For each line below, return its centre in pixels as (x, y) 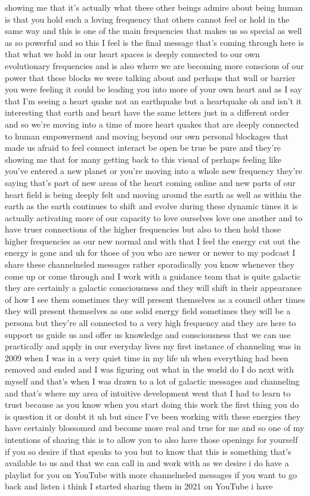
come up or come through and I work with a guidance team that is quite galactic (153, 276)
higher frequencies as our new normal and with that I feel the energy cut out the (152, 241)
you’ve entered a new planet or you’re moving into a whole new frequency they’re (154, 171)
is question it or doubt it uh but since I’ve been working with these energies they (153, 416)
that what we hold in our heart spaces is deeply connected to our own (132, 54)
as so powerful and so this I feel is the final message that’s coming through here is (154, 42)
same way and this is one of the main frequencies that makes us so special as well (154, 31)
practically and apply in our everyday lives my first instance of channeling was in (153, 346)
